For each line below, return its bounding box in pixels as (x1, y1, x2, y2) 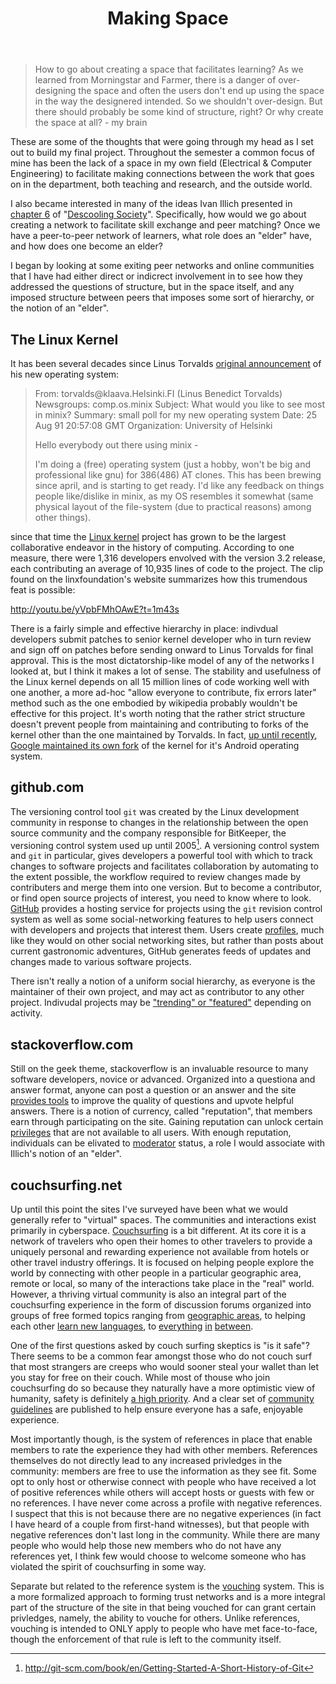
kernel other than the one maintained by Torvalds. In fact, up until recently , (10, 729, 318, 741)
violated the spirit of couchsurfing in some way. (10, 1561, 207, 1573)
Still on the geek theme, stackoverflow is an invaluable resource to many (10, 1063, 309, 1075)
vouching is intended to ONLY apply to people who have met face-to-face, (10, 1623, 318, 1635)
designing (34, 85, 77, 97)
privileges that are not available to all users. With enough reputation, (10, 1127, 292, 1139)
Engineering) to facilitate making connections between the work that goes (10, 168, 315, 180)
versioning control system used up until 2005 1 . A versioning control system (10, 837, 320, 851)
